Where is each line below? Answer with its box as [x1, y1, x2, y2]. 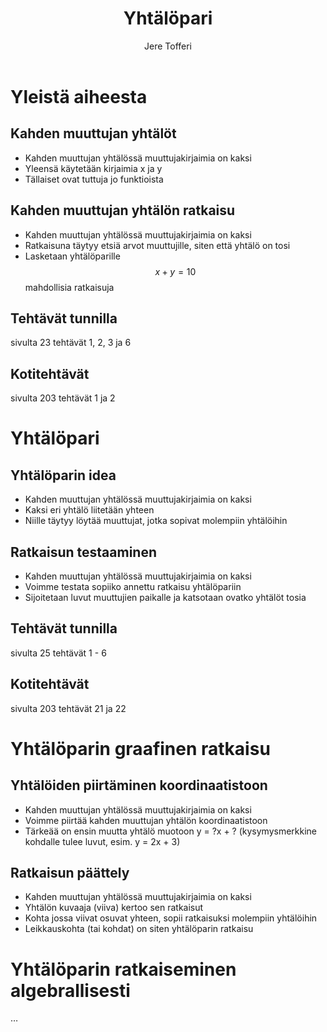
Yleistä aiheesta [10, 85, 148, 108]
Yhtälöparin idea [10, 467, 117, 484]
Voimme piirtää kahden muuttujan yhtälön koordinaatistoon [24, 814, 268, 826]
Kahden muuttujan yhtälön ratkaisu [10, 202, 236, 219]
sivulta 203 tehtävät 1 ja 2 [10, 392, 116, 404]
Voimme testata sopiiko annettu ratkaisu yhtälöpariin [24, 581, 242, 592]
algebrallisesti [10, 979, 131, 1002]
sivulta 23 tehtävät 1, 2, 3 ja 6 [10, 337, 132, 349]
